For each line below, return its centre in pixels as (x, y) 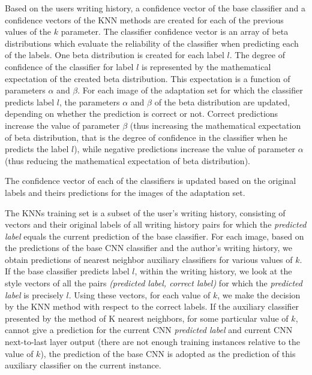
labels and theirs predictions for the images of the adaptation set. (125, 192)
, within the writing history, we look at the (213, 271)
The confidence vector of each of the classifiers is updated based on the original (151, 181)
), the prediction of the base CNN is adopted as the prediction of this (168, 353)
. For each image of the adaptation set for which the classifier (190, 90)
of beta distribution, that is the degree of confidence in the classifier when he (146, 137)
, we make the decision (259, 294)
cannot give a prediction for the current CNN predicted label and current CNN (149, 330)
